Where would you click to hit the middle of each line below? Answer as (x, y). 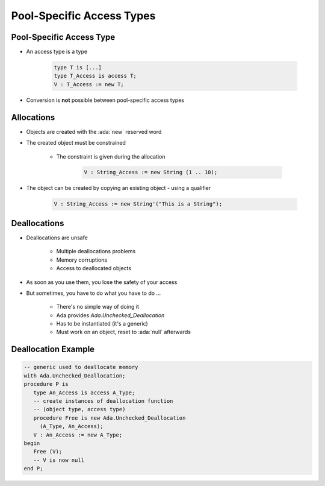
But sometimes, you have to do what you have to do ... (94, 293)
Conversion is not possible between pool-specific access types (105, 100)
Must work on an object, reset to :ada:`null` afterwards (123, 332)
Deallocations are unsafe (57, 238)
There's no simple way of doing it (98, 307)
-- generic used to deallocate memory (81, 367)
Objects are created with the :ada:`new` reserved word (94, 131)
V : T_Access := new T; (89, 84)
